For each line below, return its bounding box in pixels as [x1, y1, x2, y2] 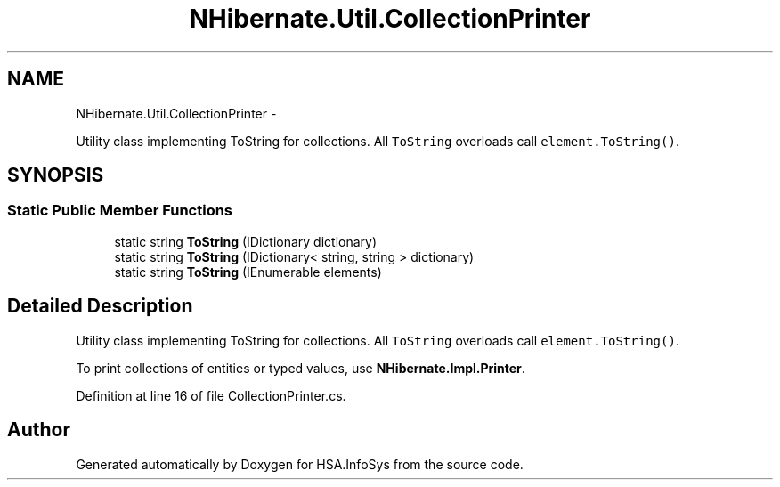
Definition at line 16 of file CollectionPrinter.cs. [76, 387, 346, 403]
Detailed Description [7, 295, 193, 318]
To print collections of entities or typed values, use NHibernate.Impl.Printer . [76, 360, 525, 376]
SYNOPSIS [7, 164, 104, 187]
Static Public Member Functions [7, 201, 233, 220]
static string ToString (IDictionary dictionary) [114, 233, 378, 249]
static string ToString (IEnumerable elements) [114, 264, 382, 280]
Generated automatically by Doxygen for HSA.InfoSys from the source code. [76, 456, 524, 472]
